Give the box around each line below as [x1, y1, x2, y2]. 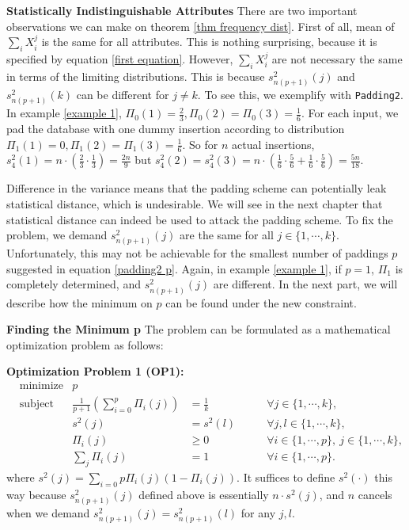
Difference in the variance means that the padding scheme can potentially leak [6, 180, 387, 196]
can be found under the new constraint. [165, 294, 357, 311]
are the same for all [180, 227, 274, 243]
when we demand [6, 504, 90, 520]
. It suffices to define [237, 469, 335, 486]
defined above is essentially [138, 486, 269, 502]
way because [6, 486, 66, 502]
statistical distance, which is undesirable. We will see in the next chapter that [6, 195, 383, 212]
